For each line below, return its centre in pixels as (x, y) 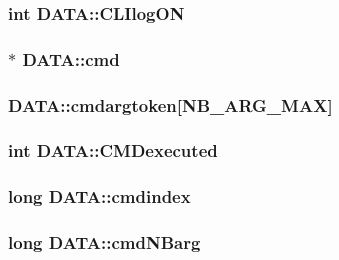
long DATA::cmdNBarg (104, 242)
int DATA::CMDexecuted (113, 150)
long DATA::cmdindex (99, 196)
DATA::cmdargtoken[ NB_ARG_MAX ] (170, 104)
